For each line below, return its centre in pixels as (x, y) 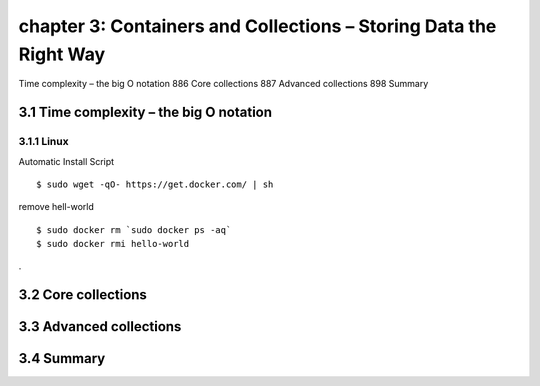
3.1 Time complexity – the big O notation (145, 112)
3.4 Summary (62, 358)
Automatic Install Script (66, 161)
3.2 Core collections (82, 295)
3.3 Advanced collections (100, 326)
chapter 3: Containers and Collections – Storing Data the (257, 26)
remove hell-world (56, 207)
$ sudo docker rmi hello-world (113, 244)
